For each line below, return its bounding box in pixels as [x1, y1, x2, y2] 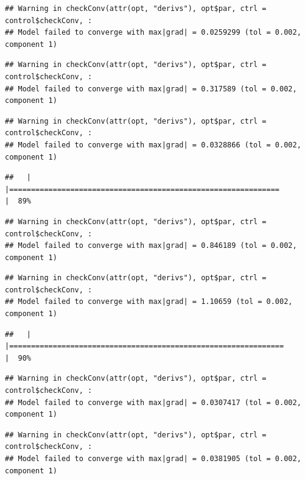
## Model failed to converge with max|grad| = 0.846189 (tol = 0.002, [5, 241, 297, 250]
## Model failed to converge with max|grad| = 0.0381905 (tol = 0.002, [5, 454, 301, 463]
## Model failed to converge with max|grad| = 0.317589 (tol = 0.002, [5, 84, 297, 93]
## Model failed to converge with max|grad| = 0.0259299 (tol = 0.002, [5, 28, 301, 37]
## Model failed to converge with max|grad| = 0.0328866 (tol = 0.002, [5, 140, 301, 149]
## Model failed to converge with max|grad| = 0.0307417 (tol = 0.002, [5, 398, 301, 407]
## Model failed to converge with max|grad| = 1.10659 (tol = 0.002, [5, 297, 293, 306]
